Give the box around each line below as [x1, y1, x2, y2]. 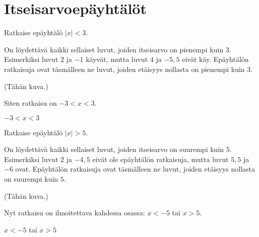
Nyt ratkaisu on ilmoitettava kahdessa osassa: [4, 207, 145, 218]
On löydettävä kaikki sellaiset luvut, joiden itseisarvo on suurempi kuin [4, 144, 224, 154]
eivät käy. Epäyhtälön [182, 54, 249, 64]
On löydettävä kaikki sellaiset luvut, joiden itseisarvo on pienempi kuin [4, 44, 224, 54]
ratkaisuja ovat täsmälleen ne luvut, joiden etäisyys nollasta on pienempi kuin [4, 63, 245, 74]
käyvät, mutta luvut [86, 54, 148, 64]
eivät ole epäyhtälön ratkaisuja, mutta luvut [92, 153, 229, 164]
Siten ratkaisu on [4, 98, 57, 108]
